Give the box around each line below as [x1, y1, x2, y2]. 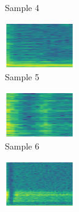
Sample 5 [5, 70, 39, 83]
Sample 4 [5, 1, 39, 13]
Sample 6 [5, 140, 39, 153]
